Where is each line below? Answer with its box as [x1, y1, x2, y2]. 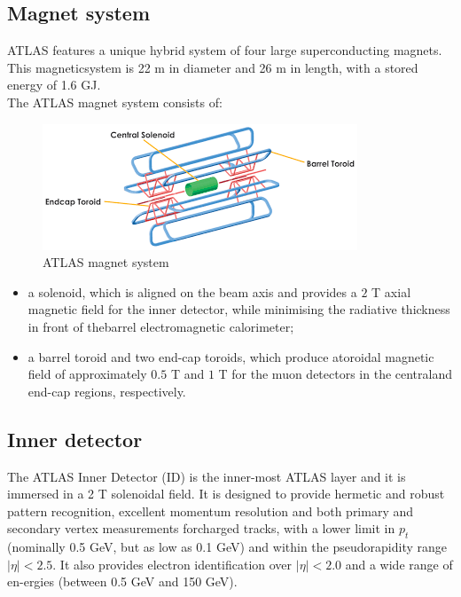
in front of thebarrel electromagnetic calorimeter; [27, 317, 294, 335]
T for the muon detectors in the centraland [218, 365, 453, 383]
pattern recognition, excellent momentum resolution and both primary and [7, 501, 414, 520]
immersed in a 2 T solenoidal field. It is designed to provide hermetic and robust [7, 484, 445, 503]
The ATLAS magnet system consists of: [7, 92, 223, 111]
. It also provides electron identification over [52, 554, 293, 573]
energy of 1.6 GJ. [7, 75, 101, 94]
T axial [371, 282, 411, 301]
